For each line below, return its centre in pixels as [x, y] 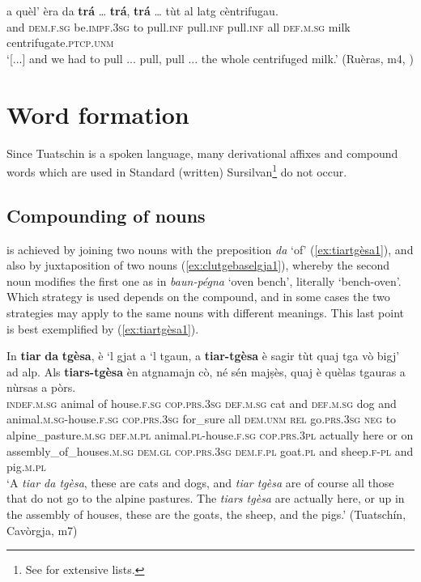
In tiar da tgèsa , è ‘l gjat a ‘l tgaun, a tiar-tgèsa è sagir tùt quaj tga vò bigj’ [203, 356]
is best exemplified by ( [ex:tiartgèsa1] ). [103, 328]
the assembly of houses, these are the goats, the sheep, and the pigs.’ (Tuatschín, [206, 514]
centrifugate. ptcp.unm [60, 42]
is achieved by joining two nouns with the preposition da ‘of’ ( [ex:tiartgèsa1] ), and [210, 249]
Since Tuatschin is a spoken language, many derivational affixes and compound [202, 153]
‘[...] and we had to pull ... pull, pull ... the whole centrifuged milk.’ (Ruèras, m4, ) [210, 58]
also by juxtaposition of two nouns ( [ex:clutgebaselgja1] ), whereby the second [198, 265]
